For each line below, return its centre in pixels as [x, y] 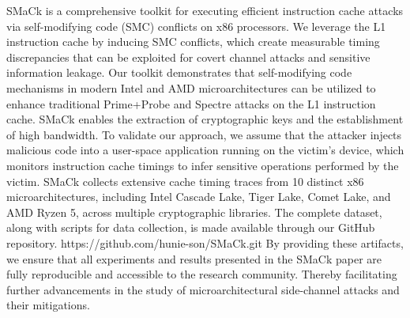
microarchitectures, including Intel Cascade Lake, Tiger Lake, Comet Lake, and [199, 197]
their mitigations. [48, 305]
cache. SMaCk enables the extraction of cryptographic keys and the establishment [205, 119]
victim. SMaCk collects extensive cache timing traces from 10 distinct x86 [185, 181]
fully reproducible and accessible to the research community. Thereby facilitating [202, 274]
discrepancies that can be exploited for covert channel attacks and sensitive [188, 57]
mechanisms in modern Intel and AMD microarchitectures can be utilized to [191, 87]
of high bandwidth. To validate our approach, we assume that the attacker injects [204, 134]
